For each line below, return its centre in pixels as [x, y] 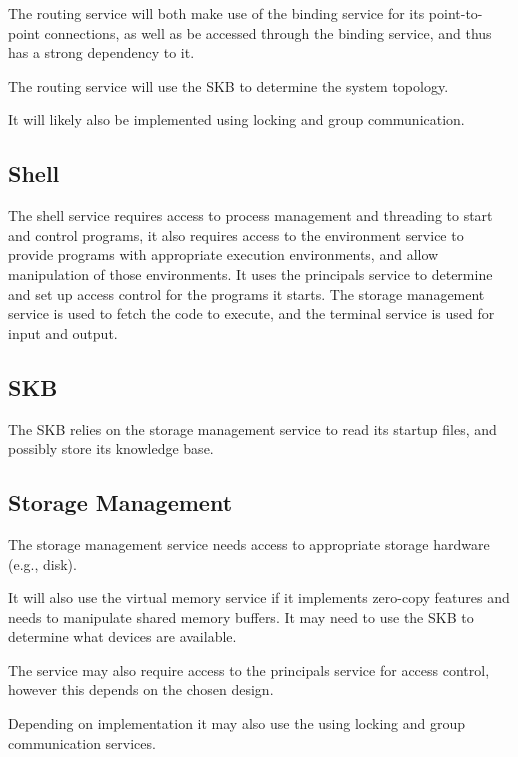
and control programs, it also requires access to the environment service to [236, 234]
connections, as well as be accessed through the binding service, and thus [268, 32]
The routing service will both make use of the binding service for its [216, 13]
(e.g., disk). [42, 563]
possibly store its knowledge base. [111, 448]
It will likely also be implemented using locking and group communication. [236, 119]
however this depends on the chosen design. [141, 689]
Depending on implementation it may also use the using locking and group [237, 723]
